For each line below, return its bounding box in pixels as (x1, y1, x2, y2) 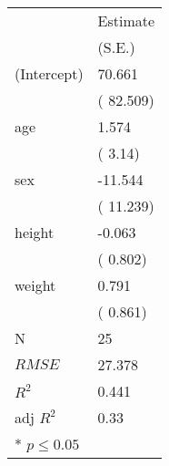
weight (15, 274, 56, 295)
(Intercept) (15, 63, 84, 84)
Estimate (97, 10, 155, 31)
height (15, 222, 55, 243)
